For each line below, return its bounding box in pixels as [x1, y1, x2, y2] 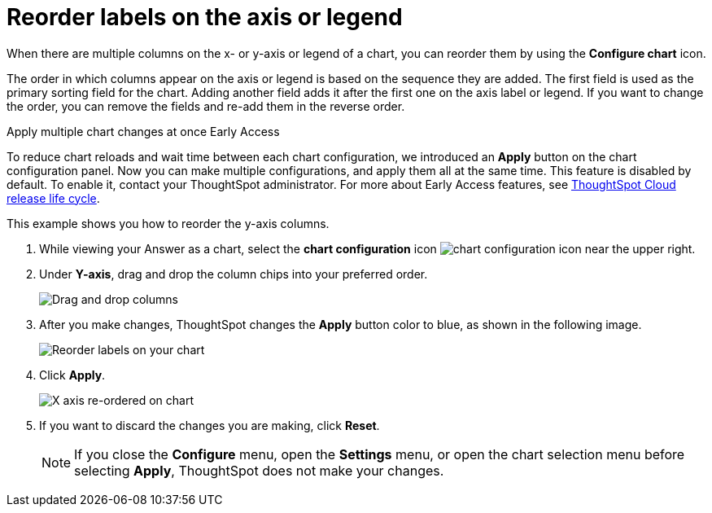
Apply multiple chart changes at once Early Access [7, 124, 280, 138]
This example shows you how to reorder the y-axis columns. [7, 216, 330, 230]
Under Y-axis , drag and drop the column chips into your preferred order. [39, 266, 428, 281]
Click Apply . [39, 367, 106, 382]
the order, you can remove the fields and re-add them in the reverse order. [7, 99, 405, 113]
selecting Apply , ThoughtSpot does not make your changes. [74, 462, 444, 479]
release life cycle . [7, 191, 100, 205]
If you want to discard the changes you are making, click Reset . [39, 418, 380, 432]
